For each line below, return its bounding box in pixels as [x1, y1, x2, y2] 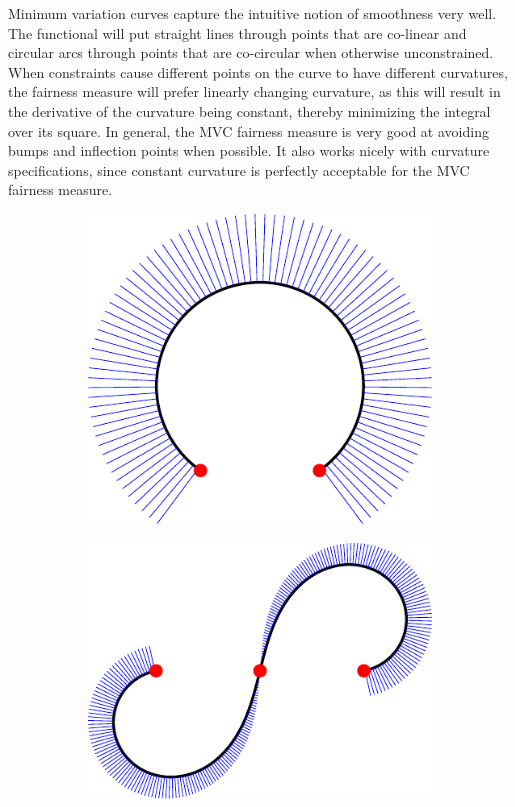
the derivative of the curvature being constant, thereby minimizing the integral [8, 100, 491, 121]
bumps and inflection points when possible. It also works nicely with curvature [8, 140, 490, 161]
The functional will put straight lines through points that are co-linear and [8, 22, 467, 43]
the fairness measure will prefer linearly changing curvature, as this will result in [8, 81, 501, 102]
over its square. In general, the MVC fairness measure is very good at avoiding [8, 120, 489, 141]
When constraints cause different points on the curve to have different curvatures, [8, 61, 508, 82]
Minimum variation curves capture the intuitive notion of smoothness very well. [8, 3, 497, 23]
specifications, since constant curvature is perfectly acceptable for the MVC [8, 159, 470, 180]
